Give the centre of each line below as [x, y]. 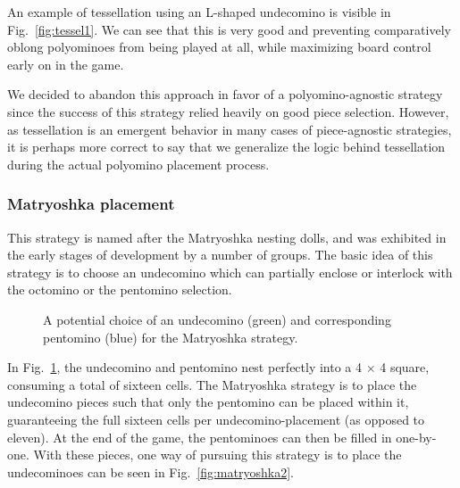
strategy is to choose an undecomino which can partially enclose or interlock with [230, 272]
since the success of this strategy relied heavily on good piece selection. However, [228, 111]
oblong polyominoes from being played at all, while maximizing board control [219, 47]
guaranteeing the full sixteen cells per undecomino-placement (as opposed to [216, 419]
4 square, [405, 367]
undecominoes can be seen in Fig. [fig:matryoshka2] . [151, 471]
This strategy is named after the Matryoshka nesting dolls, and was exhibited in [227, 237]
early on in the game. [66, 64]
